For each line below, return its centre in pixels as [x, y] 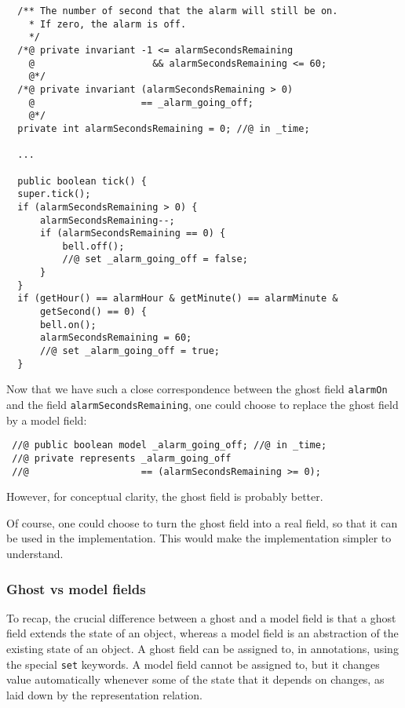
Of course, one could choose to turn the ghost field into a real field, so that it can [202, 522]
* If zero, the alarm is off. [108, 24]
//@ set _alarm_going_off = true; [130, 351]
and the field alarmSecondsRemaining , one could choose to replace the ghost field [202, 405]
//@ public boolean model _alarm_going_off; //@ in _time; [170, 445]
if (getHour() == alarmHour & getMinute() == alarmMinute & [178, 299]
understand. [35, 554]
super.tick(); [54, 194]
